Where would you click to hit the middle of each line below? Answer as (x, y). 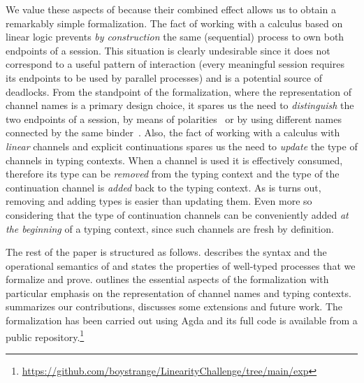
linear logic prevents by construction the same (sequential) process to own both (175, 37)
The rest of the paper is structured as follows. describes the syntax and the (166, 252)
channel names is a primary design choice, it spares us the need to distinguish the (180, 105)
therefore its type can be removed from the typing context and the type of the (173, 174)
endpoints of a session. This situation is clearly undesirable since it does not (168, 50)
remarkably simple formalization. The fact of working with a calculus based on (174, 23)
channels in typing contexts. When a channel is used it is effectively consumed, (174, 160)
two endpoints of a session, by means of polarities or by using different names (174, 118)
